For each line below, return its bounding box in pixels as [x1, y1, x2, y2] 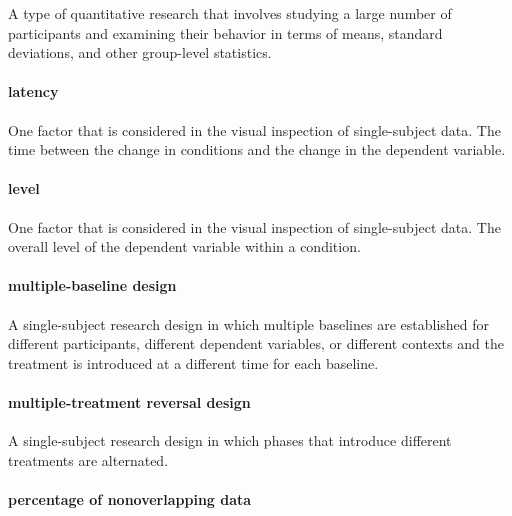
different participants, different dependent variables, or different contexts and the [8, 333, 504, 354]
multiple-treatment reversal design [8, 391, 251, 412]
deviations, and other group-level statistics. [8, 42, 272, 63]
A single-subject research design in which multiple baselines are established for [8, 313, 490, 334]
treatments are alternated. [8, 449, 169, 470]
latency [8, 81, 59, 102]
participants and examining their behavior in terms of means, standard [8, 22, 443, 43]
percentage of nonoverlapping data [8, 488, 252, 509]
